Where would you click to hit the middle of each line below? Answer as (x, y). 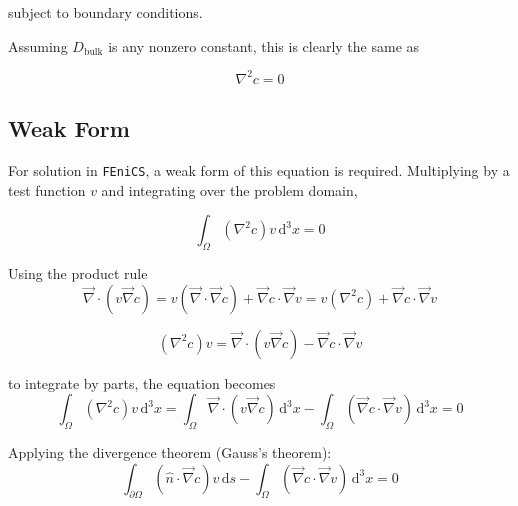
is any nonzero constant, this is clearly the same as (264, 45)
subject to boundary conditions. (105, 12)
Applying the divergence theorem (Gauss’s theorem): (170, 451)
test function (47, 189)
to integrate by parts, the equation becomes (142, 382)
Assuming (38, 45)
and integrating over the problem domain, (229, 189)
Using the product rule (78, 272)
